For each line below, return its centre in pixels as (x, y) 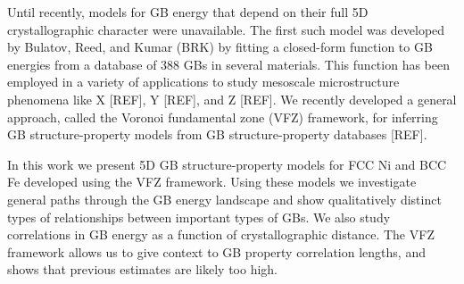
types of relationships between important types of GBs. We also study (199, 217)
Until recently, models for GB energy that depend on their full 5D (188, 12)
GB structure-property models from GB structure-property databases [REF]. (217, 134)
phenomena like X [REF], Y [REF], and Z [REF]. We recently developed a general (232, 99)
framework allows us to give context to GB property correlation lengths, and (216, 251)
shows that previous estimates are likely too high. (143, 269)
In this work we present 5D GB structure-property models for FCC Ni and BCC (227, 164)
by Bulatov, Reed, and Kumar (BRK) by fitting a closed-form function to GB (220, 47)
